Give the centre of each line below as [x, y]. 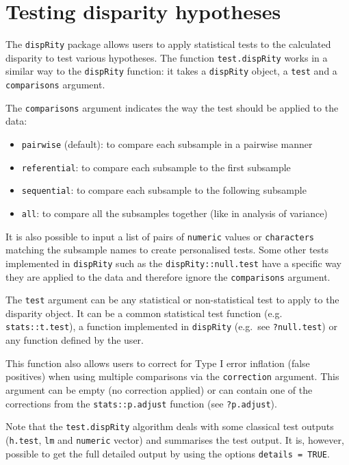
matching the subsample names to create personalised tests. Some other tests [167, 250]
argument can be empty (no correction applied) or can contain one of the [159, 389]
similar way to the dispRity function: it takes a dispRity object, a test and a [171, 71]
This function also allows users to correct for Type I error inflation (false [158, 363]
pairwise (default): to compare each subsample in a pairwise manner [167, 144]
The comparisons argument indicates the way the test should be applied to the [172, 107]
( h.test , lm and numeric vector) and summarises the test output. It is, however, [175, 439]
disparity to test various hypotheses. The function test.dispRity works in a [167, 57]
